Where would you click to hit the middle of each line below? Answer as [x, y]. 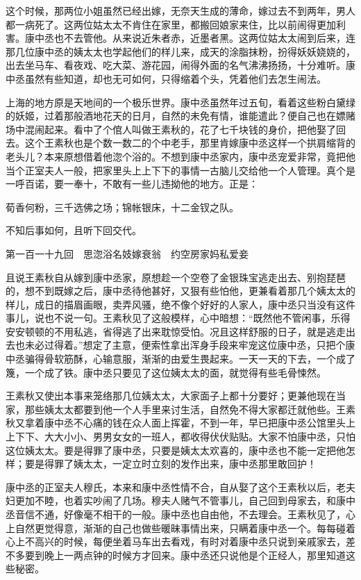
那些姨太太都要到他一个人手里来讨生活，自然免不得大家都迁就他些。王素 [190, 409]
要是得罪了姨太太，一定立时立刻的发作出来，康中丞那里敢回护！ [170, 464]
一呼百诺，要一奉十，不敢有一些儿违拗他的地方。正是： [132, 184]
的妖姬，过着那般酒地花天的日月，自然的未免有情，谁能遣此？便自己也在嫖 [176, 116]
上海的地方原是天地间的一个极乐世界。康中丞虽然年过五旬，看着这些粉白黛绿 [180, 102]
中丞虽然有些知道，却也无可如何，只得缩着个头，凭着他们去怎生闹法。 [166, 78]
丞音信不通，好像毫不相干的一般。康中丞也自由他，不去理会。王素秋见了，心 [180, 514]
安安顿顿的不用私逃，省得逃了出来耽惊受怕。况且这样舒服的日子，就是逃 [171, 331]
